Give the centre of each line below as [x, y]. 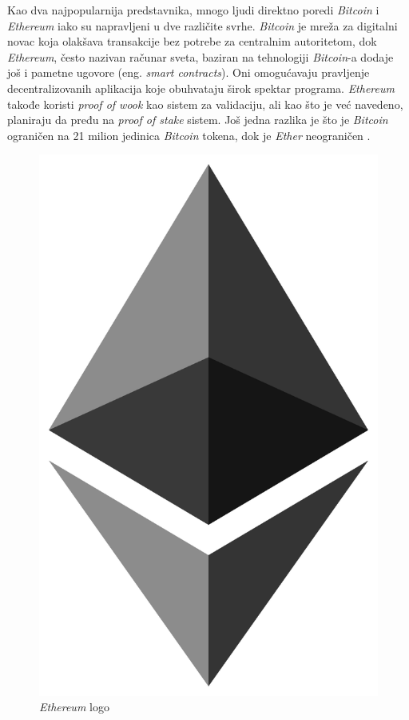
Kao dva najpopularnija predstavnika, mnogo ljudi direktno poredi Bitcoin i [193, 10]
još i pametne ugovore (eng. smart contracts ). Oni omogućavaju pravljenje [189, 72]
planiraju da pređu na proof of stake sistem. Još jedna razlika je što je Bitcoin [198, 120]
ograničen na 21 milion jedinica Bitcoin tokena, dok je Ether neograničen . [189, 135]
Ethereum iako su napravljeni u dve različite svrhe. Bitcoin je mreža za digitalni [203, 25]
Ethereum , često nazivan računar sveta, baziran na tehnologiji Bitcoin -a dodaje [201, 56]
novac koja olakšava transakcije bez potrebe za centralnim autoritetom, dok [192, 41]
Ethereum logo [74, 707]
